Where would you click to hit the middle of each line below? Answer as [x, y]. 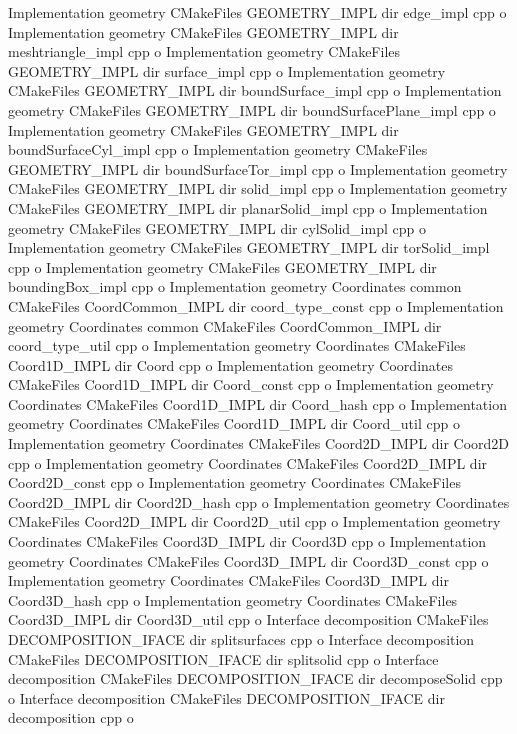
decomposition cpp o [71, 717]
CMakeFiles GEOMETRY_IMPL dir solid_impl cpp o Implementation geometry [258, 188]
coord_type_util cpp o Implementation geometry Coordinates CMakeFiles [237, 345]
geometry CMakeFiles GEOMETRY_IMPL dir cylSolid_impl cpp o [217, 227]
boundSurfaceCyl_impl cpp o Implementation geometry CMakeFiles [218, 149]
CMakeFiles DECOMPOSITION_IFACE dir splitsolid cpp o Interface [223, 658]
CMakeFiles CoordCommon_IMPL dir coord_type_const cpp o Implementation [256, 305]
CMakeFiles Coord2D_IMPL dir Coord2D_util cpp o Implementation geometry [254, 521]
